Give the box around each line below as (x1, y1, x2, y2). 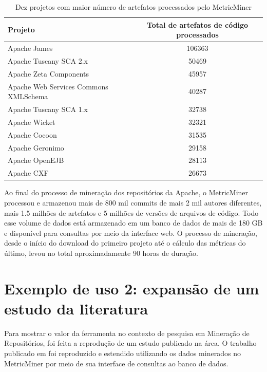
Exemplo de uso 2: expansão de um (4, 277, 259, 299)
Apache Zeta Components (8, 68, 89, 79)
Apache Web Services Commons (8, 81, 108, 91)
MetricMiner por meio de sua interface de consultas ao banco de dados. (4, 358, 228, 368)
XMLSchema (8, 91, 48, 102)
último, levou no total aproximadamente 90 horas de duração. (4, 247, 198, 258)
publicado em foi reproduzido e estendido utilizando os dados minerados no (4, 347, 241, 358)
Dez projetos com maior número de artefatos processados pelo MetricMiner (15, 2, 252, 12)
